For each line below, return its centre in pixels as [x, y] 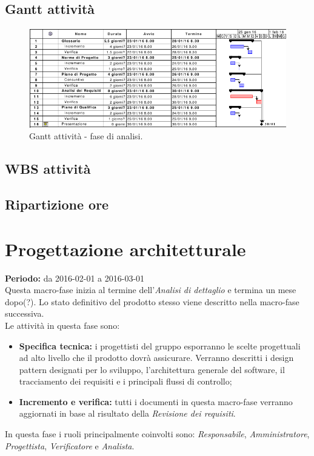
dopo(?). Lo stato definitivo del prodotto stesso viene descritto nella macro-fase [152, 301]
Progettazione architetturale [125, 249]
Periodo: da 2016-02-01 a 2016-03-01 [75, 278]
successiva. [25, 313]
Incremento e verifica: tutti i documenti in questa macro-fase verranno [156, 401]
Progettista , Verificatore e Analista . [70, 445]
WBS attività [48, 169]
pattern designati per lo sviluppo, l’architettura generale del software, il [152, 369]
